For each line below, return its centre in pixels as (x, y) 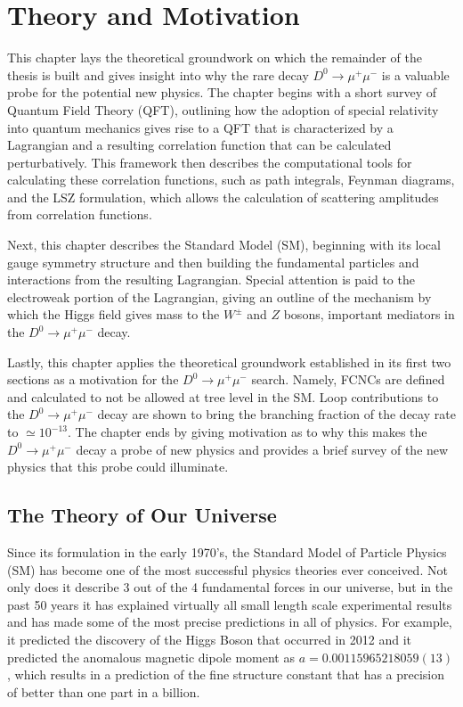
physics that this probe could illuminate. (118, 467)
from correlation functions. (80, 214)
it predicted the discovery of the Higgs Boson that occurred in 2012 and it (210, 639)
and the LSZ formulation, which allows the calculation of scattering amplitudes (223, 197)
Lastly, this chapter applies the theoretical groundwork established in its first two (229, 362)
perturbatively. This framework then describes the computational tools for (210, 162)
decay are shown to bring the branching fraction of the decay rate (276, 414)
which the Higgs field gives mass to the (114, 314)
